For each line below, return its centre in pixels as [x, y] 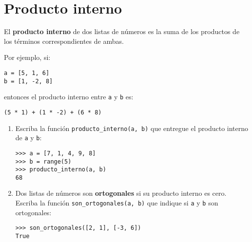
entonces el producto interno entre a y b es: [69, 97]
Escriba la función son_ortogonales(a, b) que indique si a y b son [117, 203]
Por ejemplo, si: [27, 57]
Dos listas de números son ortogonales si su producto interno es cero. [121, 193]
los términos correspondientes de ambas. [64, 41]
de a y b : [29, 138]
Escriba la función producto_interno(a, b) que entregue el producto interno [132, 128]
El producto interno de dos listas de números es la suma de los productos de [122, 31]
